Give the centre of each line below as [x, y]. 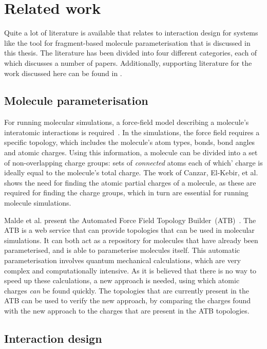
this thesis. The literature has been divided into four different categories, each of [131, 53]
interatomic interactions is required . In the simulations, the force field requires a [132, 132]
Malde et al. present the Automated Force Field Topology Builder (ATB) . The [130, 220]
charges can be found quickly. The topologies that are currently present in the [127, 290]
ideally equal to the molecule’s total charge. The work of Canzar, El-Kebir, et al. [131, 172]
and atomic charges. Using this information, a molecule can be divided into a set [131, 152]
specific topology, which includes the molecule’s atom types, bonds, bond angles [130, 142]
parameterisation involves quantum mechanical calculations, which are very [122, 260]
